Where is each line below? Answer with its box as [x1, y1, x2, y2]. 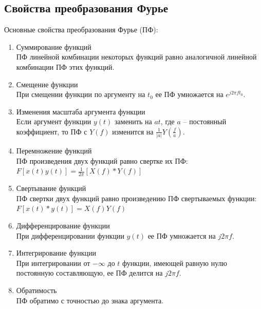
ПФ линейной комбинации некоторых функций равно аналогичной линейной [16, 51, 257, 62]
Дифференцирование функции [16, 220, 110, 231]
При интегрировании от [16, 257, 90, 268]
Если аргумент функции [16, 116, 91, 127]
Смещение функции [16, 79, 78, 89]
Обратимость [16, 285, 57, 296]
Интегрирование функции [16, 247, 96, 258]
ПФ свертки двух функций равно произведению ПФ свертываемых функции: [16, 192, 257, 203]
